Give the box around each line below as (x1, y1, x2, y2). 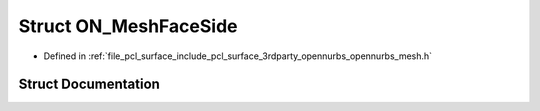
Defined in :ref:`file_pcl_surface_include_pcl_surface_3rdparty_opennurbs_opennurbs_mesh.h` (43, 50, 433, 62)
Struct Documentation (18, 76, 160, 93)
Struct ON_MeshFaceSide (18, 15, 238, 37)
